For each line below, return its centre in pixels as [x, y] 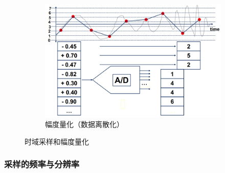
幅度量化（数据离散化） [84, 124]
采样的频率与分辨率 [42, 164]
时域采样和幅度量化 [57, 141]
